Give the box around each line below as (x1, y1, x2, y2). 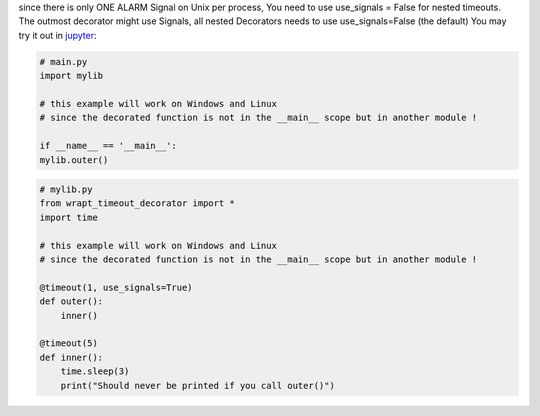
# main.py (39, 56, 88, 67)
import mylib (39, 70, 104, 82)
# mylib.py (39, 184, 93, 195)
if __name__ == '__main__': (39, 140, 177, 152)
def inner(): (39, 351, 104, 363)
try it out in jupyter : (18, 29, 97, 41)
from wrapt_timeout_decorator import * (39, 198, 235, 209)
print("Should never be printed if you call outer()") (60, 380, 335, 391)
